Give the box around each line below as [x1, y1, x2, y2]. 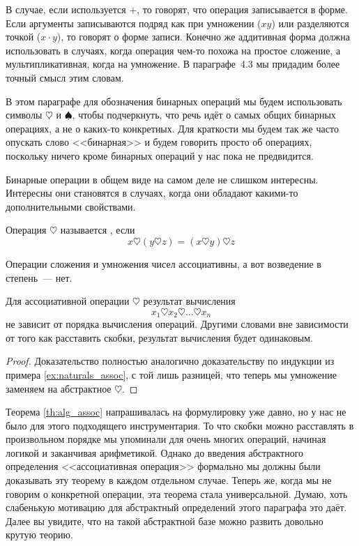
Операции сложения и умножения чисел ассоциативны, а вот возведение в [6, 256, 321, 271]
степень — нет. [6, 270, 72, 285]
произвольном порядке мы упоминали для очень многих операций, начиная [6, 432, 326, 446]
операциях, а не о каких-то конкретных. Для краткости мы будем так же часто [6, 121, 339, 135]
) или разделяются [271, 15, 349, 30]
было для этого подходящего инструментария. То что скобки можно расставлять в [6, 418, 354, 432]
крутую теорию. [6, 527, 73, 542]
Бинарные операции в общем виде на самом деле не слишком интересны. [6, 172, 319, 186]
